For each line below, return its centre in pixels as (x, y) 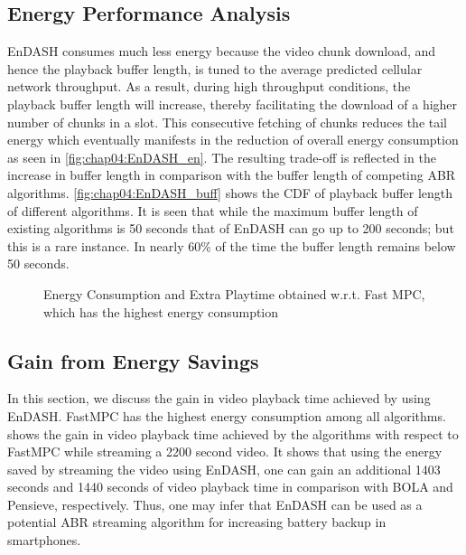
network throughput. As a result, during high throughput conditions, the (209, 86)
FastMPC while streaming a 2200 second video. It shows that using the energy (225, 452)
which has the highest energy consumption (161, 311)
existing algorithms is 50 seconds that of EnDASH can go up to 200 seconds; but (231, 228)
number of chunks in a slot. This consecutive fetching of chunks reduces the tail (228, 122)
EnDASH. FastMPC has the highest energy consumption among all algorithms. (227, 415)
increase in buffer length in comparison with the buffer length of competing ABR (232, 175)
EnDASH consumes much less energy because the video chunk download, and (222, 51)
